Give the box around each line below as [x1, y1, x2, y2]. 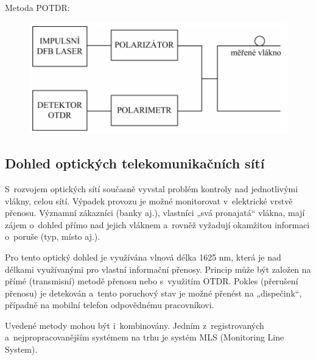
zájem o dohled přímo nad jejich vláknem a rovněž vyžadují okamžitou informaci [5, 218, 310, 231]
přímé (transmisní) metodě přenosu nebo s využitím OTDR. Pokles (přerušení [5, 275, 298, 287]
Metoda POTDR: [5, 1, 70, 13]
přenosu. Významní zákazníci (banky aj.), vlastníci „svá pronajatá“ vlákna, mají [5, 206, 305, 219]
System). [5, 343, 38, 356]
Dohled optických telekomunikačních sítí [5, 154, 265, 173]
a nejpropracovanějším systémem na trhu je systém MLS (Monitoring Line [5, 331, 284, 344]
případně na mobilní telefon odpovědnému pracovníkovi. [5, 298, 214, 311]
